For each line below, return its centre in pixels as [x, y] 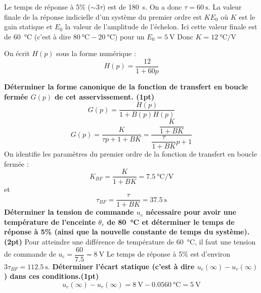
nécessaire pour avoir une [191, 212]
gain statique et [28, 27]
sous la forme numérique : [96, 53]
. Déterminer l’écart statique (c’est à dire [121, 266]
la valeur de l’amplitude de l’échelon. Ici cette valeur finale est [161, 27]
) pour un [129, 36]
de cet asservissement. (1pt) [104, 96]
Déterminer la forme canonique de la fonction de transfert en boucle [126, 87]
